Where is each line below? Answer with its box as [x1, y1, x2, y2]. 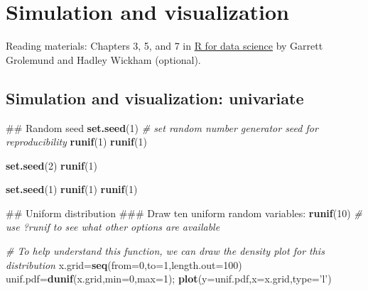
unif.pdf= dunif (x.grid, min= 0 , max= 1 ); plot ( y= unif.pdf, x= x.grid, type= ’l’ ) [6, 271, 332, 286]
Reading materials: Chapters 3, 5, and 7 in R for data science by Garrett [6, 38, 323, 53]
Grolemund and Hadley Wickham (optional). [6, 52, 201, 67]
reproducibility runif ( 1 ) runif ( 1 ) [6, 134, 147, 149]
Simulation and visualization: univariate [6, 87, 304, 109]
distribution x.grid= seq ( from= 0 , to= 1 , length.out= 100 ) [6, 257, 242, 272]
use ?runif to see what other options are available [6, 219, 220, 234]
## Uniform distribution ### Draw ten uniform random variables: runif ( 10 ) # [6, 205, 362, 220]
